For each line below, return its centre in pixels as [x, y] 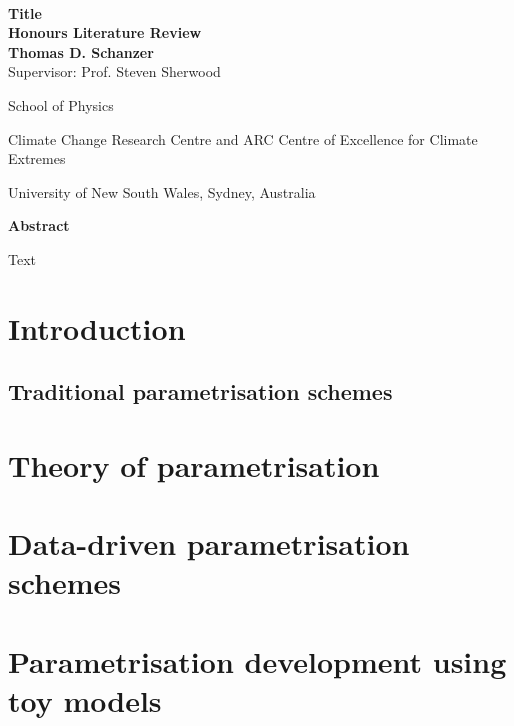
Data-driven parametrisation [209, 543]
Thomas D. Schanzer [81, 51]
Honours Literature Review [105, 32]
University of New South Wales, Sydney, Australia [162, 191]
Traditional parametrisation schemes [200, 391]
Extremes [37, 158]
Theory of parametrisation [194, 464]
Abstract [39, 225]
